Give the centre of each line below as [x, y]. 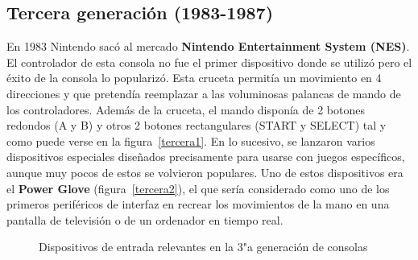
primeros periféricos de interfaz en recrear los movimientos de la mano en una [198, 204]
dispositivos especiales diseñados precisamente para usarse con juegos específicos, [206, 157]
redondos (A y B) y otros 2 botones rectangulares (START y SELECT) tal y [197, 125]
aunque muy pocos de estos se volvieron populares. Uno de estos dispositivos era [205, 172]
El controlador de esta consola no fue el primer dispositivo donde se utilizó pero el [209, 62]
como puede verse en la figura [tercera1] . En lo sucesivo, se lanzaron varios [191, 140]
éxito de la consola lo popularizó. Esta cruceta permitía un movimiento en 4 [194, 78]
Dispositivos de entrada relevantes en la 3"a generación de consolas [203, 247]
